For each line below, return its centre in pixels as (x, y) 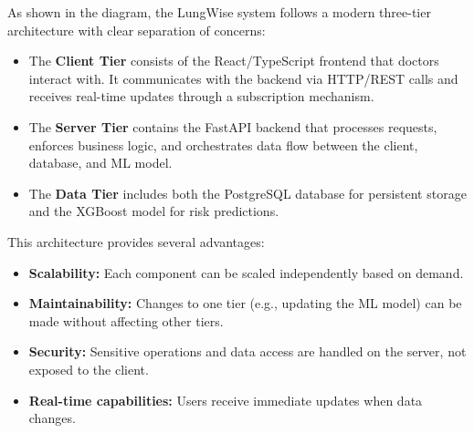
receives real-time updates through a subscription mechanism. (201, 96)
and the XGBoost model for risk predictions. (154, 211)
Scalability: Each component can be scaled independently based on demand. (246, 272)
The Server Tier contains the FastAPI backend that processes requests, (233, 126)
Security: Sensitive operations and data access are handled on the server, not (248, 351)
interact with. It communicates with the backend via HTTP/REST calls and (243, 78)
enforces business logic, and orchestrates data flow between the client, (223, 144)
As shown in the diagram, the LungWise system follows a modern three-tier (219, 12)
